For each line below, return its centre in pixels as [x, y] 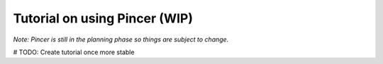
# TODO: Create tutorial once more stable [74, 52]
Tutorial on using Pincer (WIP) [103, 18]
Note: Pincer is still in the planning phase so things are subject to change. [121, 39]
